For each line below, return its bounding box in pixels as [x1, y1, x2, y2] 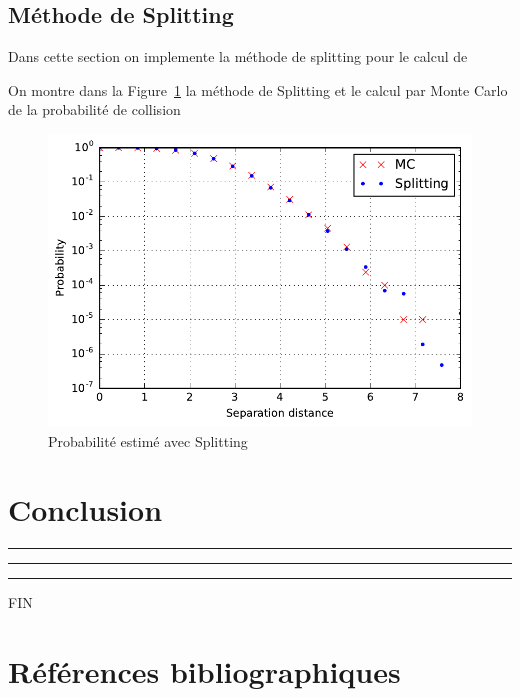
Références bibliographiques [8, 651, 401, 692]
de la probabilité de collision [8, 99, 181, 120]
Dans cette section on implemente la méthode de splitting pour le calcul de [8, 46, 468, 67]
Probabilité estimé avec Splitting [48, 430, 248, 451]
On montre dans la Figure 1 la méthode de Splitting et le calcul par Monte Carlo [8, 79, 508, 100]
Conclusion [8, 489, 163, 530]
